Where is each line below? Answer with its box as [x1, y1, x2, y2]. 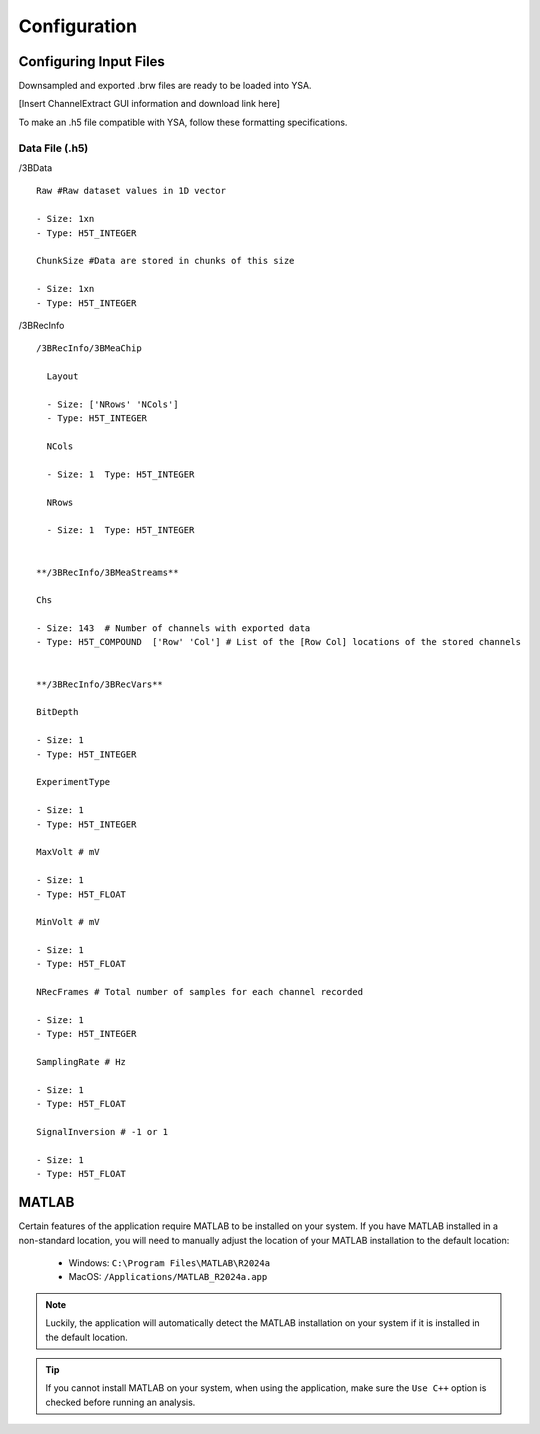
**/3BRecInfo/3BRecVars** [36, 678, 164, 690]
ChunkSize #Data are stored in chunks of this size [36, 255, 295, 267]
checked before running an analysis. [45, 1396, 196, 1408]
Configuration [18, 15, 138, 37]
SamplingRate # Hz [36, 1056, 127, 1068]
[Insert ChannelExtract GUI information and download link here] [18, 98, 280, 110]
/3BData [18, 161, 53, 174]
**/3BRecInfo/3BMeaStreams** [36, 566, 179, 578]
